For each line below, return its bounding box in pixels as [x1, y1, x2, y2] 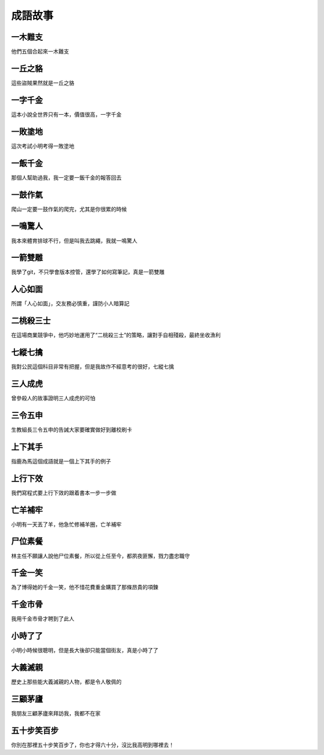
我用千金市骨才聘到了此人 [11, 615, 74, 622]
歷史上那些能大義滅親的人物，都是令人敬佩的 [11, 678, 122, 685]
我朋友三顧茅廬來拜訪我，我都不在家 [11, 710, 101, 717]
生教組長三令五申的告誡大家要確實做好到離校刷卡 [11, 426, 132, 433]
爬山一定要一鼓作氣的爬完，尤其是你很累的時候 [11, 205, 127, 213]
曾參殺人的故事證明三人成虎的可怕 [11, 394, 95, 402]
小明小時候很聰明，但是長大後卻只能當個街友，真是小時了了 [11, 647, 158, 654]
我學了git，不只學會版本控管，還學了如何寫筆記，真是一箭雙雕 [11, 268, 165, 276]
